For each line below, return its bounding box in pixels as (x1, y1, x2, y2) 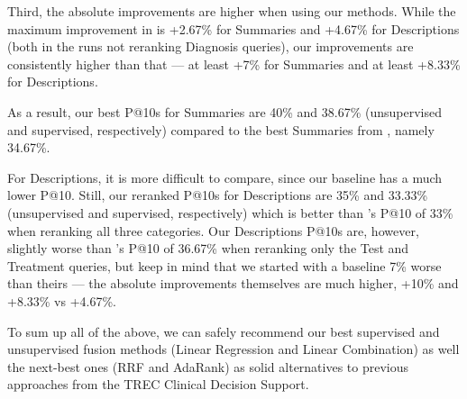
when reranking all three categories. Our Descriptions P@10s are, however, (7, 221, 419, 240)
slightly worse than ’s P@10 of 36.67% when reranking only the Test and (7, 239, 409, 258)
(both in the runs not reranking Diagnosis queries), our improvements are (7, 37, 414, 56)
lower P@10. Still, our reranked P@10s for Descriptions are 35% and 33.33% (7, 186, 428, 204)
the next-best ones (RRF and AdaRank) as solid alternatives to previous (7, 357, 409, 376)
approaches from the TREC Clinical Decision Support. (7, 375, 309, 394)
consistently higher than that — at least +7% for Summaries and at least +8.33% (7, 54, 461, 73)
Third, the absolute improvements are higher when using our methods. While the (7, 2, 456, 20)
